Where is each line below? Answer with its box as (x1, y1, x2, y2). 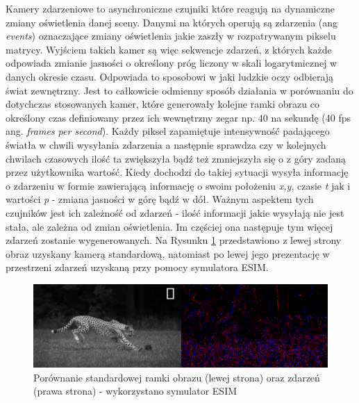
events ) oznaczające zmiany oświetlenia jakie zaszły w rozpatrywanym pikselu (6, 28, 336, 43)
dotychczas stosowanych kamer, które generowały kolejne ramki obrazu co (6, 97, 319, 111)
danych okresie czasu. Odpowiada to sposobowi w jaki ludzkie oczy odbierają (6, 69, 334, 83)
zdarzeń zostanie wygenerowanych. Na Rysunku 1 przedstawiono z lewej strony (6, 233, 342, 247)
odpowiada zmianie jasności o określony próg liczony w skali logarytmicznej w (6, 56, 337, 70)
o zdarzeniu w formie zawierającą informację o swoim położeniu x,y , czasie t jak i (6, 178, 351, 192)
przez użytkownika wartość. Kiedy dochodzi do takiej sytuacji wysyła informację (6, 165, 349, 179)
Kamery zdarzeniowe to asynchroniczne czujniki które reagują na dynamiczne (6, 1, 335, 15)
